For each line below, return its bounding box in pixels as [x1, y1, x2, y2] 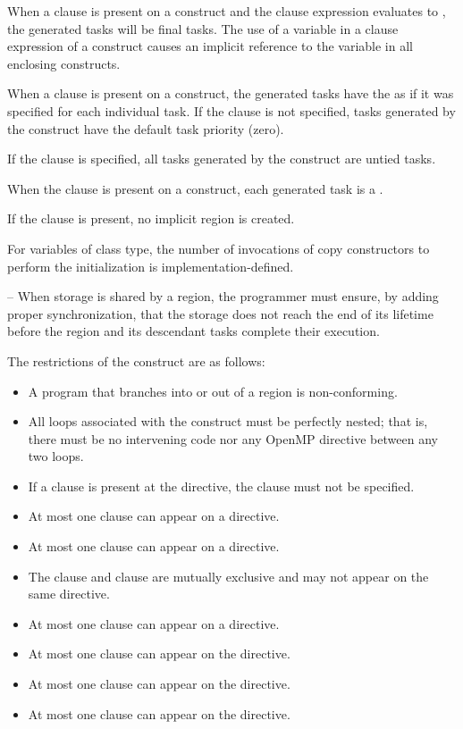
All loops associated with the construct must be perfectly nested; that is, [28, 412, 428, 431]
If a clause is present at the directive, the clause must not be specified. [28, 476, 415, 495]
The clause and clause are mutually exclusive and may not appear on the [28, 566, 429, 585]
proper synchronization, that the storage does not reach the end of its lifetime [7, 304, 434, 323]
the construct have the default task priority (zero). [7, 119, 284, 138]
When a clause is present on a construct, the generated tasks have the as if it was [7, 84, 454, 103]
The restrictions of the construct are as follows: [7, 351, 265, 370]
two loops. [28, 447, 84, 465]
